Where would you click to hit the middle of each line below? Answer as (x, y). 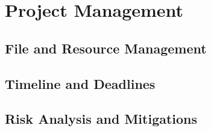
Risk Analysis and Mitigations (101, 119)
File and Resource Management (106, 48)
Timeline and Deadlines (80, 83)
